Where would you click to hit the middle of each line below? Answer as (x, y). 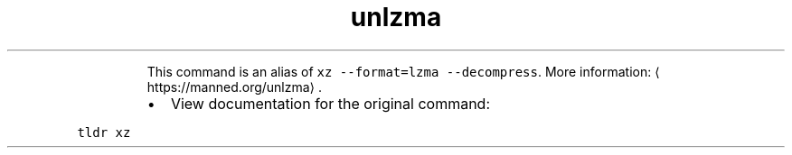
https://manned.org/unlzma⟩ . (235, 87)
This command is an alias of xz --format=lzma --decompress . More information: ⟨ (403, 71)
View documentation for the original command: (330, 103)
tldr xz (104, 132)
